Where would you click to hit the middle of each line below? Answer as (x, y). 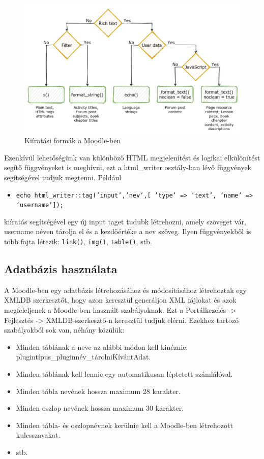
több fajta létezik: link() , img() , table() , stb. (78, 241)
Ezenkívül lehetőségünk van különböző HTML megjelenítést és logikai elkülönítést (132, 157)
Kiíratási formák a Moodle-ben (73, 140)
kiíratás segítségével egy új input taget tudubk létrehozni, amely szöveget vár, (125, 221)
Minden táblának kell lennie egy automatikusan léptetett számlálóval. (124, 374)
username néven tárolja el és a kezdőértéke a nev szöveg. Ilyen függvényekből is (128, 231)
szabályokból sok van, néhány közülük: (64, 330)
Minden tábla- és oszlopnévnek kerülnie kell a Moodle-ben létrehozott (124, 425)
